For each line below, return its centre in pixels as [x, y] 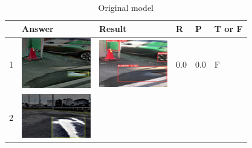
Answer [38, 28]
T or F [228, 28]
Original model [126, 7]
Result [113, 28]
